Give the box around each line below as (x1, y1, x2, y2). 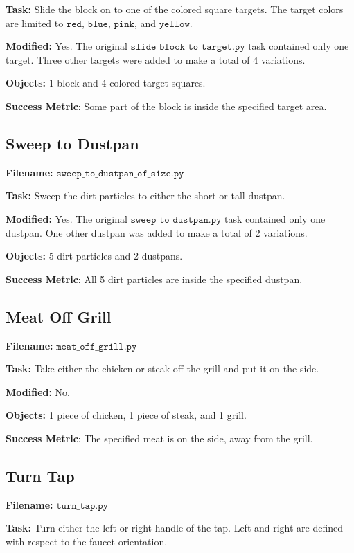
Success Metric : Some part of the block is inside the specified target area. (6, 98, 327, 113)
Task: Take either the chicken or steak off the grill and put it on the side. (6, 361, 319, 376)
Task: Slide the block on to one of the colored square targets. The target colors (6, 2, 344, 16)
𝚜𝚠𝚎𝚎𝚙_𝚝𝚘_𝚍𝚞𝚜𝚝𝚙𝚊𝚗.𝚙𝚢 (130, 215, 222, 225)
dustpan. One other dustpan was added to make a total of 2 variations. (6, 225, 308, 239)
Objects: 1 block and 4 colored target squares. (6, 75, 206, 90)
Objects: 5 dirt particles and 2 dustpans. (6, 248, 183, 263)
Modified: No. (6, 384, 70, 399)
